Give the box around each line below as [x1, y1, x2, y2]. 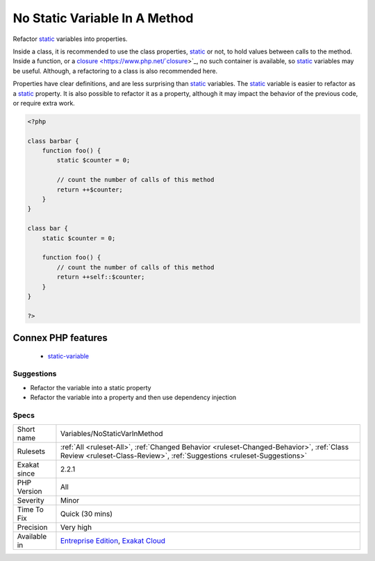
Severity [17, 496, 44, 505]
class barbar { [27, 137, 79, 145]
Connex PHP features [12, 332, 108, 344]
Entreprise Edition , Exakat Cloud [60, 536, 166, 546]
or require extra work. [12, 99, 76, 107]
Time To [17, 505, 44, 514]
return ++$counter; [56, 185, 123, 194]
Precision [17, 523, 48, 533]
